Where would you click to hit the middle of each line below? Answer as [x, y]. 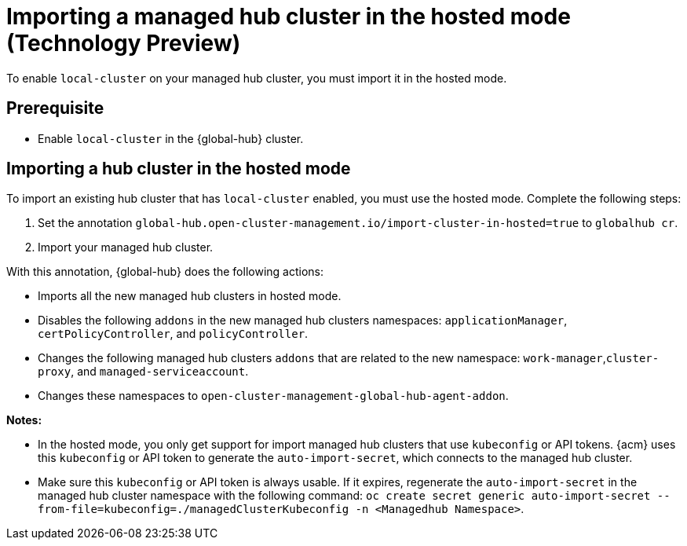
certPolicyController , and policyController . [173, 334]
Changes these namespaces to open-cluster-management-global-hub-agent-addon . [273, 396]
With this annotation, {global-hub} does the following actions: [165, 272]
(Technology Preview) [124, 43]
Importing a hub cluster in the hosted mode [179, 169]
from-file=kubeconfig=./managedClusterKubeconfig [194, 509]
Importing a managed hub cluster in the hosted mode [289, 16]
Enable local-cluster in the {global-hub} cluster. [171, 138]
